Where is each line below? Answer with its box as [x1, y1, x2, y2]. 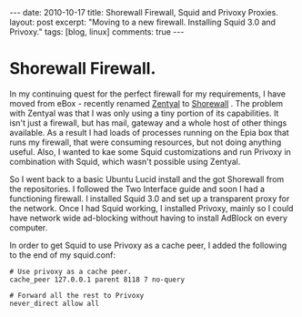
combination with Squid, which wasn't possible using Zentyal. [9, 156, 241, 167]
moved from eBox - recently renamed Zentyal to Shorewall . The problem [9, 97, 284, 108]
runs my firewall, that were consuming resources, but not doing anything [9, 137, 282, 148]
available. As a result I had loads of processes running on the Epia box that [9, 127, 289, 138]
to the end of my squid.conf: [9, 249, 116, 261]
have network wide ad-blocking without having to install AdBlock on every [9, 212, 288, 223]
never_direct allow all [9, 299, 100, 308]
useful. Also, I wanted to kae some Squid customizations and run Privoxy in [9, 146, 291, 157]
